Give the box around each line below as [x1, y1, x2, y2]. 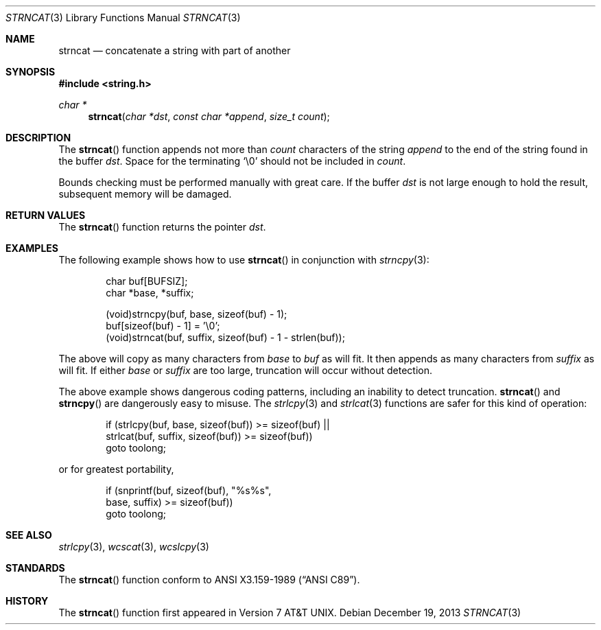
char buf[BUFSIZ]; [106, 275, 188, 287]
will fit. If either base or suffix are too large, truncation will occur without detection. [58, 364, 432, 376]
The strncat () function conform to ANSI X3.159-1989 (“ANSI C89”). [58, 574, 360, 585]
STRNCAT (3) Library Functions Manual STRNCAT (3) [5, 12, 241, 23]
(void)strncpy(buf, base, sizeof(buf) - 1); [106, 308, 287, 320]
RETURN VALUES [5, 209, 86, 221]
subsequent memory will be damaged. [58, 188, 232, 200]
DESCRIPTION [5, 132, 71, 143]
